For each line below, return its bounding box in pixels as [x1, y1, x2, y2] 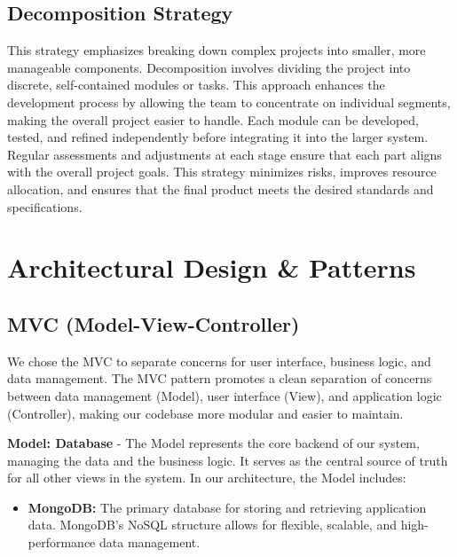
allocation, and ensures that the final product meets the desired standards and [7, 179, 434, 198]
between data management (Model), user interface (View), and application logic [7, 386, 442, 404]
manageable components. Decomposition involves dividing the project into [7, 58, 411, 76]
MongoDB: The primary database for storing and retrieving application [28, 498, 427, 516]
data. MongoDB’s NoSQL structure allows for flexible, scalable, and [28, 515, 397, 534]
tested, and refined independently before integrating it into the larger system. [7, 128, 429, 146]
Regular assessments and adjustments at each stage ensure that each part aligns [7, 145, 442, 163]
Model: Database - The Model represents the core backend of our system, [7, 434, 420, 452]
